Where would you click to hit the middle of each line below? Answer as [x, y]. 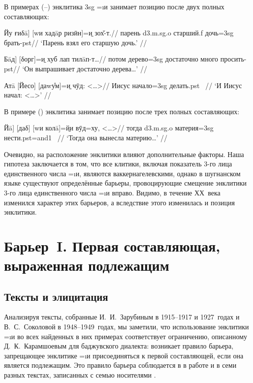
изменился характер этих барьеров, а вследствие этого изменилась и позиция [119, 202]
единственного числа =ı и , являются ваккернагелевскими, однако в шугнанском [122, 173]
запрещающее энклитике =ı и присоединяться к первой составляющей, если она [124, 355]
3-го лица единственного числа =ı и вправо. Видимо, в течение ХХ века [112, 192]
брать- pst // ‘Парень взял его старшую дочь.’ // [76, 42]
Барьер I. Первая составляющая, [112, 245]
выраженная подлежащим [87, 265]
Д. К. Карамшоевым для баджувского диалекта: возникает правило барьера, [119, 346]
